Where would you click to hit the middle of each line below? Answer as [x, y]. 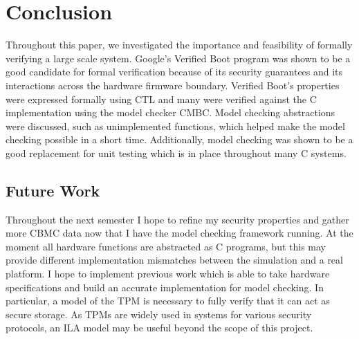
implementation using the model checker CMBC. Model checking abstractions [171, 112]
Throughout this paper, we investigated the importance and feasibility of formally [179, 45]
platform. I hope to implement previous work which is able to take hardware [168, 274]
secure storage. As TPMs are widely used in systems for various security [159, 314]
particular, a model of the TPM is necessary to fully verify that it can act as [168, 301]
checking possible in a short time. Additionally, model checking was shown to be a [179, 139]
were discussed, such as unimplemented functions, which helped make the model [175, 126]
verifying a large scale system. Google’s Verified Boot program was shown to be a [178, 58]
